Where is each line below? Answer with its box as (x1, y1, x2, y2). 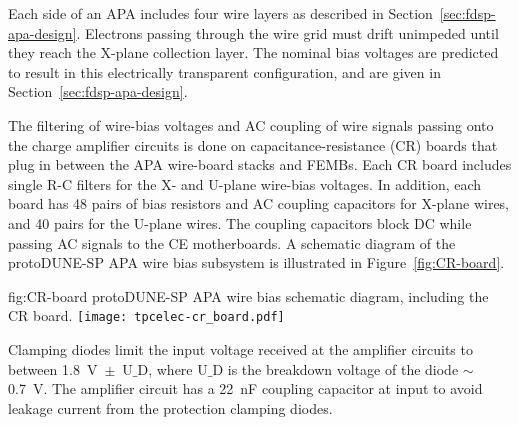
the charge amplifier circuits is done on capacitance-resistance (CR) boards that (8, 134, 498, 155)
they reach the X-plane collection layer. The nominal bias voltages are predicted (8, 42, 499, 63)
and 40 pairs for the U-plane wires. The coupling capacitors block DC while (8, 212, 472, 233)
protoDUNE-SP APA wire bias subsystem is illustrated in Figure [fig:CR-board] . (8, 252, 505, 273)
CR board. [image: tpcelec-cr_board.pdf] (8, 305, 285, 326)
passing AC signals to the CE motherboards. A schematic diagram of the (8, 232, 456, 253)
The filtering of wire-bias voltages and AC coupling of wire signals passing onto (8, 114, 494, 135)
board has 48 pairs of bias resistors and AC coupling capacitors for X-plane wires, (8, 193, 510, 214)
